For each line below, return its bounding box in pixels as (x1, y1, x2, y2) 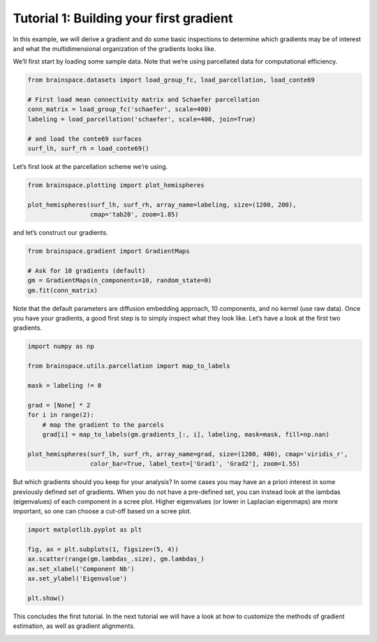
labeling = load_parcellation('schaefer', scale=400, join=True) (27, 115, 256, 123)
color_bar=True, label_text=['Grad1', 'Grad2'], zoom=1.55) (89, 460, 300, 468)
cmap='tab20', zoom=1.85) (89, 210, 179, 219)
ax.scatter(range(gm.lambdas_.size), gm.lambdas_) (27, 555, 205, 563)
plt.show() (27, 594, 65, 602)
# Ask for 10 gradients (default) (27, 266, 146, 275)
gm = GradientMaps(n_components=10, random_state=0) (27, 277, 212, 284)
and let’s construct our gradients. (13, 228, 108, 237)
